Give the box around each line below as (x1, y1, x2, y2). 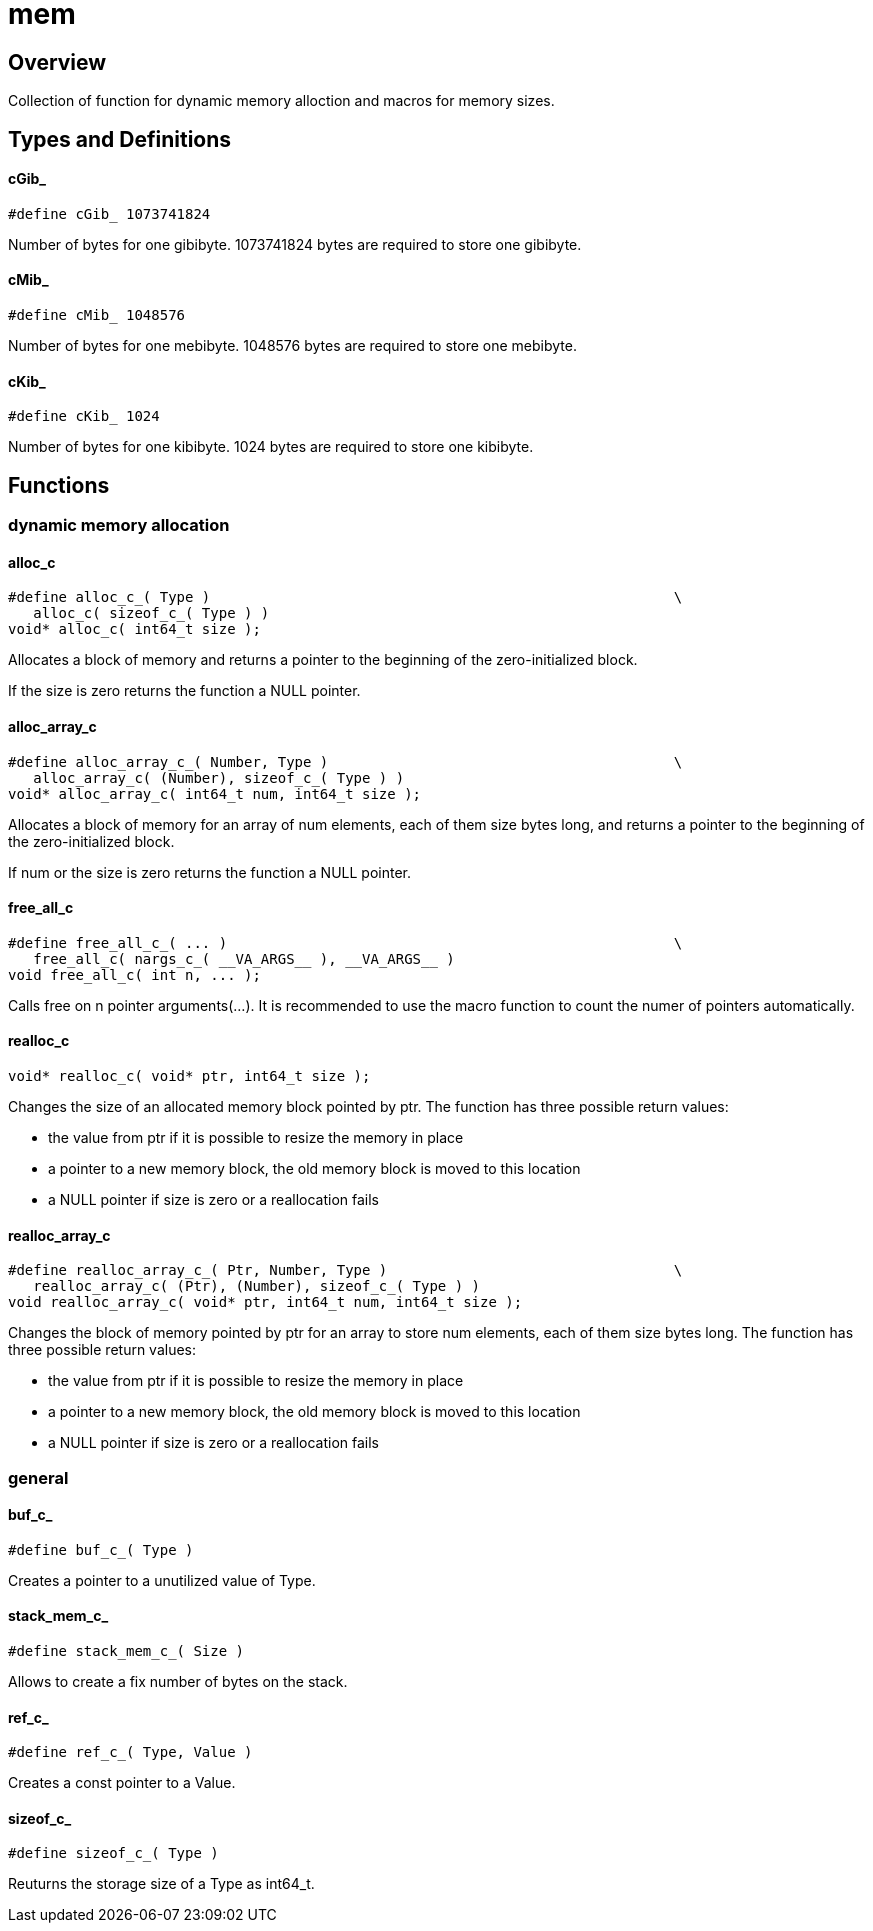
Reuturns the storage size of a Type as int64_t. (8, 1875, 315, 1893)
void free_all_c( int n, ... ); (8, 966, 261, 983)
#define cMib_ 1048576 (8, 307, 186, 324)
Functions (8, 472, 110, 498)
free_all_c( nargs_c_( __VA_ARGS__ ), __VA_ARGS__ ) (33, 950, 455, 967)
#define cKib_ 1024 (8, 408, 160, 425)
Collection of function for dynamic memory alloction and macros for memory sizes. (8, 92, 555, 110)
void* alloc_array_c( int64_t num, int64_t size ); (8, 785, 422, 802)
